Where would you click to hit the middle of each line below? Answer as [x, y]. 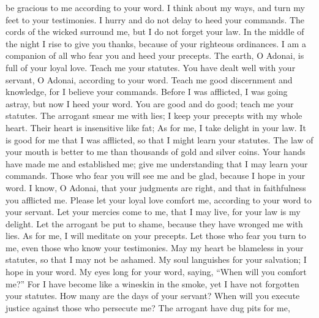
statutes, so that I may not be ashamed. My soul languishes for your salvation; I [156, 259]
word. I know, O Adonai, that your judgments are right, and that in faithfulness [156, 187]
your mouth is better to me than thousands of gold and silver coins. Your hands [156, 152]
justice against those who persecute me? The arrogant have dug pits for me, [148, 307]
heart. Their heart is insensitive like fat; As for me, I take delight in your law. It [156, 127]
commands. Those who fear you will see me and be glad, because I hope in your [156, 176]
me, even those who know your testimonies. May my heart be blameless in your [155, 247]
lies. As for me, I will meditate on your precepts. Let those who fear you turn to [156, 236]
